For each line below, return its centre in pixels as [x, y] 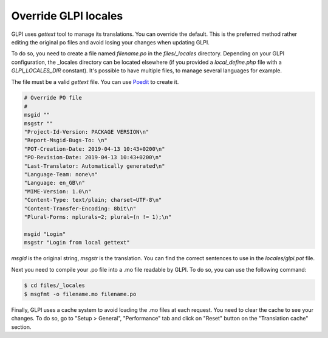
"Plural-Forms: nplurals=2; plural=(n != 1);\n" [98, 217]
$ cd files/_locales [54, 285]
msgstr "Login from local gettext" [77, 243]
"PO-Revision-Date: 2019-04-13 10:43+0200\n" [93, 157]
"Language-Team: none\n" [61, 174]
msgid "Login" [45, 234]
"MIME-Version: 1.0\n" [58, 191]
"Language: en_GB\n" [54, 183]
